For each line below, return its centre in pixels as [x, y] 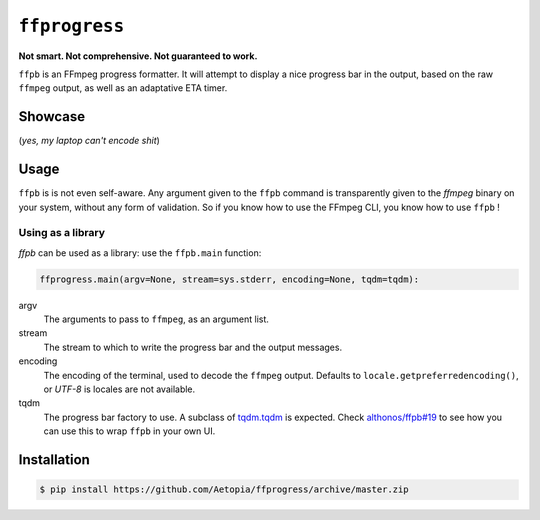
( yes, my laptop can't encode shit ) [89, 141]
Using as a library [61, 233]
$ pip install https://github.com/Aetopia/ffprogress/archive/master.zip [224, 489]
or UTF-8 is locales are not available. [119, 389]
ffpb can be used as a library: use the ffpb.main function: [140, 252]
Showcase [52, 116]
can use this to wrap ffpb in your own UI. [129, 431]
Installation [54, 459]
